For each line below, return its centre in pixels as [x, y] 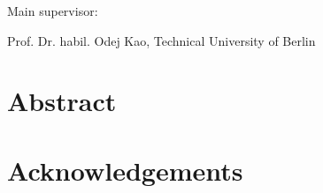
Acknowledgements [125, 170]
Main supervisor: [53, 11]
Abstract [62, 101]
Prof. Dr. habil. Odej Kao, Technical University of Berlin [161, 40]
